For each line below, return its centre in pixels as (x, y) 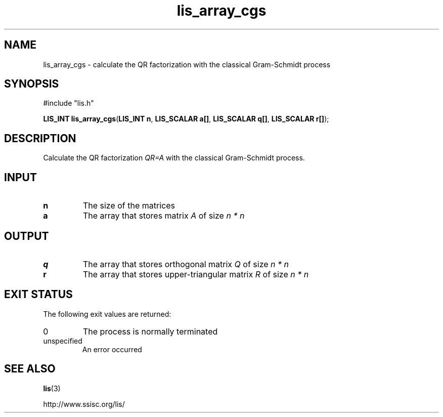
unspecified (63, 341)
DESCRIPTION (40, 138)
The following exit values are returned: (107, 314)
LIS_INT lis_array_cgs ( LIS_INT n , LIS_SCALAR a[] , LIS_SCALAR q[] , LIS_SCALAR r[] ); (186, 119)
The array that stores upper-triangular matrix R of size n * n (196, 274)
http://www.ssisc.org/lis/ (84, 404)
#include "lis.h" (69, 103)
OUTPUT (27, 236)
